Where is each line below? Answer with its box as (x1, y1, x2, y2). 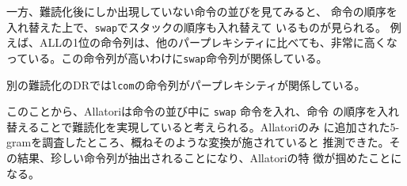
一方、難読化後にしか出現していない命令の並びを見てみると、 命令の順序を (6, 3, 397, 19)
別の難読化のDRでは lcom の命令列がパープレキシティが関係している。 (6, 76, 366, 93)
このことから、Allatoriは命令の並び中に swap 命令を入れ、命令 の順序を (6, 103, 377, 120)
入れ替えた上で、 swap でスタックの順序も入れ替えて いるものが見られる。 (6, 18, 387, 35)
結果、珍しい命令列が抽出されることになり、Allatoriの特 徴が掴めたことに (17, 150, 402, 165)
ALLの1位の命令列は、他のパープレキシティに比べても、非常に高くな (39, 34, 397, 51)
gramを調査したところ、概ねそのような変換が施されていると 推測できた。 (6, 134, 390, 150)
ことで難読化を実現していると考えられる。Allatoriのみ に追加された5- (39, 118, 400, 135)
